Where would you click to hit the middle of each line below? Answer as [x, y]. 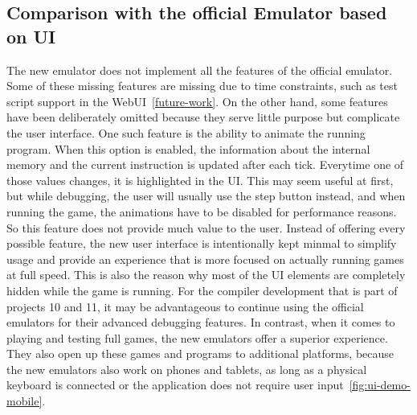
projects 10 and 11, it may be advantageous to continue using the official [185, 306]
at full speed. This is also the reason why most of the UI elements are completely [206, 275]
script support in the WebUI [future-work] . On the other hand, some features [197, 101]
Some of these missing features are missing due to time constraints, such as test [202, 86]
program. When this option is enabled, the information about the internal [188, 148]
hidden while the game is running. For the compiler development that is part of [202, 290]
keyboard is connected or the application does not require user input [175, 385]
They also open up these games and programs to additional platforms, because [200, 353]
